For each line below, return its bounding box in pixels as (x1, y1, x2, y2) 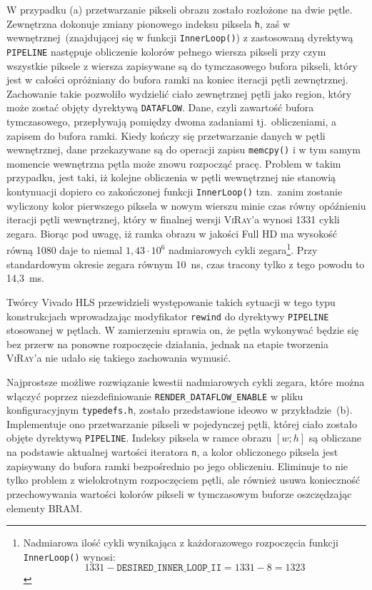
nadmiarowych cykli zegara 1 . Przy (169, 240, 318, 258)
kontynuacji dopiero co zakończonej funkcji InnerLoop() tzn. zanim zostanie (6, 184, 343, 199)
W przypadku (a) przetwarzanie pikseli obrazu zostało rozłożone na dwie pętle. (6, 2, 353, 16)
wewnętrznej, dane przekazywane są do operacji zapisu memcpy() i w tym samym (6, 142, 361, 157)
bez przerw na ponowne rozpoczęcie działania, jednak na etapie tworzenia (6, 336, 328, 351)
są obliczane (308, 430, 361, 445)
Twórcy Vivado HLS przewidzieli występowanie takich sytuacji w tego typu (6, 294, 336, 309)
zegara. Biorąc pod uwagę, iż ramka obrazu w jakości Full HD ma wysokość (6, 225, 337, 240)
